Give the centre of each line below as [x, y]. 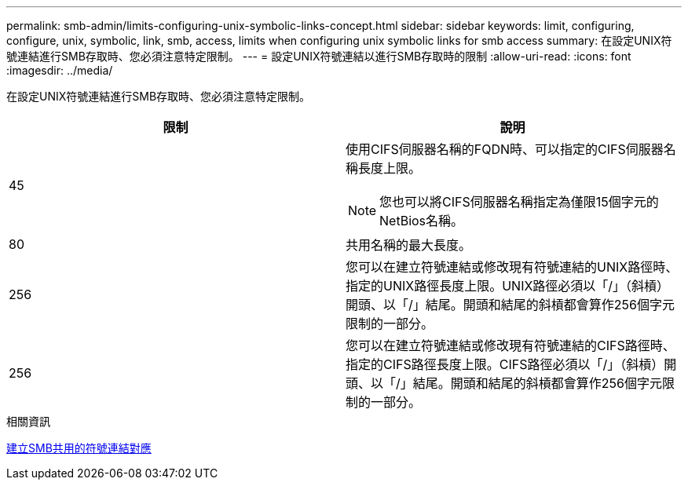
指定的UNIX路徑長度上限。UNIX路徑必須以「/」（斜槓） [508, 286]
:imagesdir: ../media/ [60, 70]
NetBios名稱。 [422, 221]
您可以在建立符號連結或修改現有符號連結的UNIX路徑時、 [512, 267]
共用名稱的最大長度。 [409, 245]
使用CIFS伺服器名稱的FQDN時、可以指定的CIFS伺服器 [505, 149]
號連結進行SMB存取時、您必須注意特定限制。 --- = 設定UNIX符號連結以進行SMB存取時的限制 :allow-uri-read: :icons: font [319, 56]
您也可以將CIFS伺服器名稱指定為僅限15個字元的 [519, 202]
